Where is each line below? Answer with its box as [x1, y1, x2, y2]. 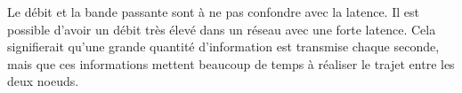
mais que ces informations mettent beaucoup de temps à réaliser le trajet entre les [7, 54, 455, 73]
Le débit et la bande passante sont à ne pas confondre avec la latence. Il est [7, 3, 419, 20]
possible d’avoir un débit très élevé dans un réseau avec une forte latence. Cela [7, 19, 436, 38]
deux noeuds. [7, 72, 79, 90]
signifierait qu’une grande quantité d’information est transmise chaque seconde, [7, 37, 440, 56]
